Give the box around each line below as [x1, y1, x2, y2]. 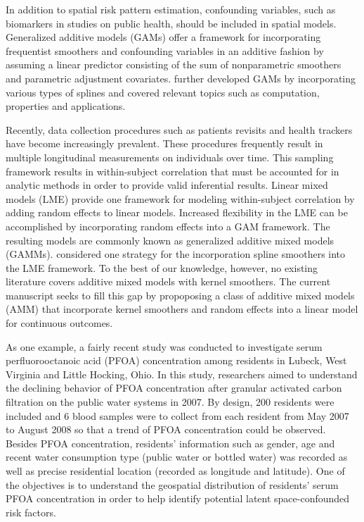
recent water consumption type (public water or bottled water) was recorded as [6, 449, 348, 464]
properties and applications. [6, 99, 126, 113]
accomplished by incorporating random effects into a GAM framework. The [6, 218, 330, 233]
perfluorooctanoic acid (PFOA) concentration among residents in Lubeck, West [6, 353, 347, 368]
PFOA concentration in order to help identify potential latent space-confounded [6, 491, 350, 506]
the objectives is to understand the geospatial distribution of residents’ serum [6, 477, 339, 492]
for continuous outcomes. [6, 316, 113, 330]
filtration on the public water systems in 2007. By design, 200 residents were [6, 394, 334, 409]
